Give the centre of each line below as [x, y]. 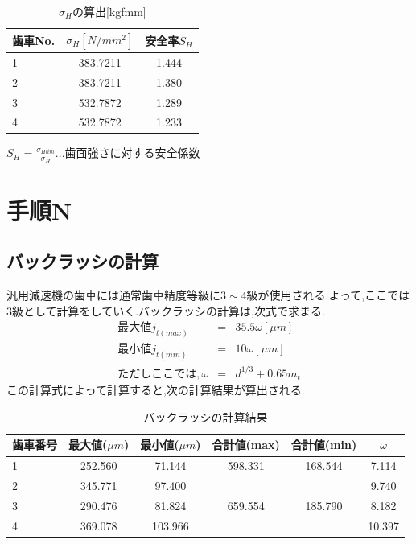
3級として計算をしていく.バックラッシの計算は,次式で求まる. [166, 310]
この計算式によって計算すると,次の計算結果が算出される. [156, 390]
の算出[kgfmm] [109, 11]
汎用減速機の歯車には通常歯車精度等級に [113, 295]
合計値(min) [324, 445]
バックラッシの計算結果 [206, 416]
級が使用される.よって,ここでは [328, 295]
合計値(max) [246, 445]
